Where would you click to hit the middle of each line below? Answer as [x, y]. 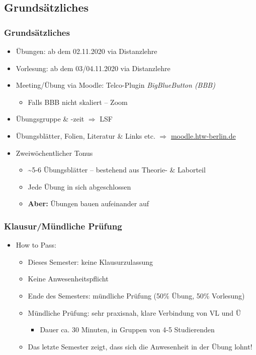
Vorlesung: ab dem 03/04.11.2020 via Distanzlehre [93, 68]
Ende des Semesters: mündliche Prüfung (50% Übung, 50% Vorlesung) [136, 295]
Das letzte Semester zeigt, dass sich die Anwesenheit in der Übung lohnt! [140, 346]
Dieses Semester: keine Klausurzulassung [91, 261]
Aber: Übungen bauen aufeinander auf [89, 203]
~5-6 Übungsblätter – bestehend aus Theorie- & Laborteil [117, 170]
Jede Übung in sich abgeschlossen [79, 186]
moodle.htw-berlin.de [203, 135]
